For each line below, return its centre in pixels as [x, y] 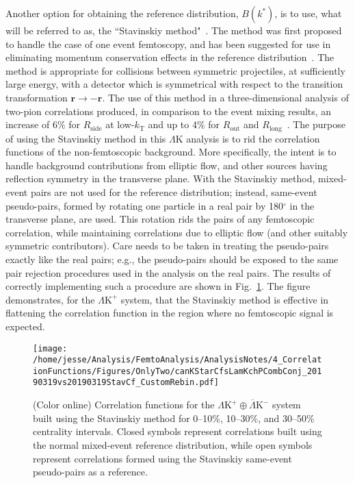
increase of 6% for [43, 124]
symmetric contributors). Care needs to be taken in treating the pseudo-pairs [167, 246]
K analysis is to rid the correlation [248, 138]
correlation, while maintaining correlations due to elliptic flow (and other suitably [177, 232]
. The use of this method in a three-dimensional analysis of [225, 97]
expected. [25, 326]
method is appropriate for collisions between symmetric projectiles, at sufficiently [175, 70]
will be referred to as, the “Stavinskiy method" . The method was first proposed [174, 30]
